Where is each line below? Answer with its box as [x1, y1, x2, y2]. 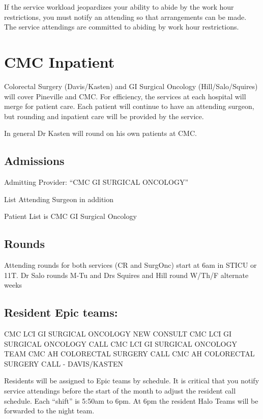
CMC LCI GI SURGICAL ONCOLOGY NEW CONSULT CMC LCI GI [4, 328, 232, 339]
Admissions [4, 153, 65, 169]
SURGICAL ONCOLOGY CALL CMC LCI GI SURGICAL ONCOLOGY [4, 338, 237, 349]
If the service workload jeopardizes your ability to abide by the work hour [4, 2, 234, 12]
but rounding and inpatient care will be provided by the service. [4, 110, 204, 121]
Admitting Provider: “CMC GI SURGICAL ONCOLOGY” [4, 177, 189, 187]
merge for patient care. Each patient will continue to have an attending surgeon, [4, 101, 254, 111]
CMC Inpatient [4, 51, 115, 72]
